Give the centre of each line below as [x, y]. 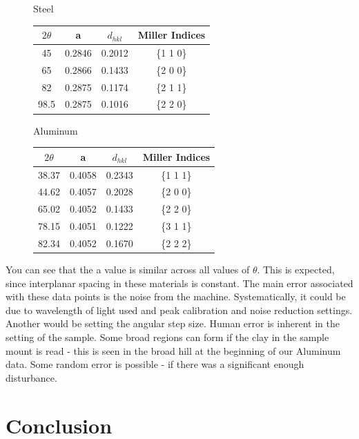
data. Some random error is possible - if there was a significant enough [155, 364]
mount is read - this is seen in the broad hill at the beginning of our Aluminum [173, 350]
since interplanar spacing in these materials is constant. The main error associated [179, 283]
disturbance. [31, 377]
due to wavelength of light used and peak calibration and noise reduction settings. [179, 310]
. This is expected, [296, 269]
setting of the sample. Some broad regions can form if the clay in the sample [167, 336]
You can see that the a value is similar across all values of [128, 269]
